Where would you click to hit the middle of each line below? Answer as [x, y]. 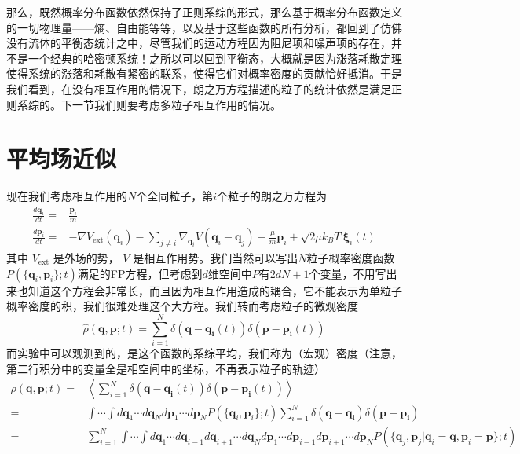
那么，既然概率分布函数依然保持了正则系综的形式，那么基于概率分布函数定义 [204, 12]
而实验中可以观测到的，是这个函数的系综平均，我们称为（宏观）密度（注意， [204, 352]
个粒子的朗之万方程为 [272, 196]
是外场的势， [86, 258]
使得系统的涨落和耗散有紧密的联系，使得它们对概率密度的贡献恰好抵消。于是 [204, 73]
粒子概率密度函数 [351, 258]
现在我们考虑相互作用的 [67, 196]
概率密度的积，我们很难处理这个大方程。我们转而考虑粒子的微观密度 [182, 306]
